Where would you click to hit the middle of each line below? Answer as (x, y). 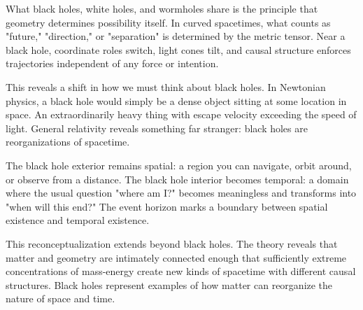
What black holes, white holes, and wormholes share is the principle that (162, 8)
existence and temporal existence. (78, 220)
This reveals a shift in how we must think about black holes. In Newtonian (166, 86)
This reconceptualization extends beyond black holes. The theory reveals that (172, 243)
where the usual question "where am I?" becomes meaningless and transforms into (181, 193)
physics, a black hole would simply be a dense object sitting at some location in (176, 100)
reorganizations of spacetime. (68, 142)
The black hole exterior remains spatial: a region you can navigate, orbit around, (179, 165)
